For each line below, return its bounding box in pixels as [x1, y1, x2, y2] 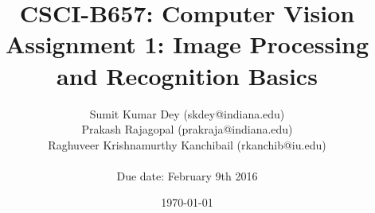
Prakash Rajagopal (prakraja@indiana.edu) [81, 121, 293, 137]
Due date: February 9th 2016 [116, 167, 258, 184]
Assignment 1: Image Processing [5, 28, 369, 60]
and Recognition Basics [57, 59, 318, 91]
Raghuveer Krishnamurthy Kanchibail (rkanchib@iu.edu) [48, 136, 326, 153]
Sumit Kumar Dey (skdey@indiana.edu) [89, 105, 285, 122]
